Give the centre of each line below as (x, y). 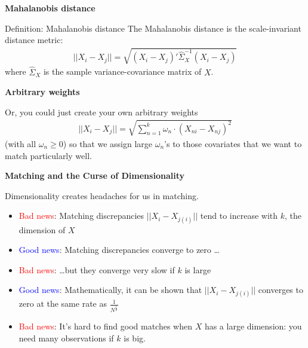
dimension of (42, 229)
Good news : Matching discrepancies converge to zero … (119, 250)
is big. (135, 338)
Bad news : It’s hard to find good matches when (105, 326)
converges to (281, 290)
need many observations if (66, 338)
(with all (21, 143)
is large (198, 269)
